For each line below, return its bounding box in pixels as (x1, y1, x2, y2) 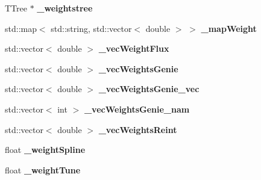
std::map (5, 22, 37, 34)
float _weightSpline (5, 143, 86, 156)
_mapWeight (201, 22, 257, 34)
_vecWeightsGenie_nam (84, 102, 190, 115)
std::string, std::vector (51, 22, 132, 34)
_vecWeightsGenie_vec (98, 82, 200, 95)
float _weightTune (5, 163, 81, 176)
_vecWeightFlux (98, 42, 169, 55)
